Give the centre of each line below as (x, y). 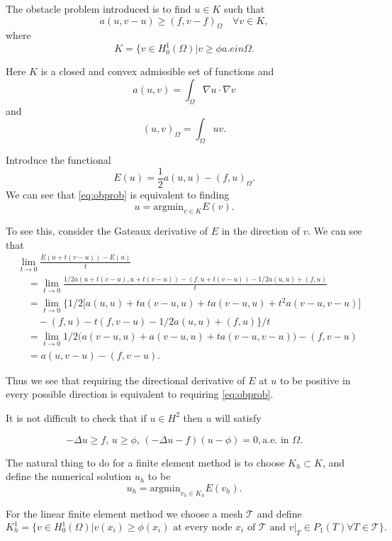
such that (244, 9)
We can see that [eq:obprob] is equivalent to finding (118, 194)
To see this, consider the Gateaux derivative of (107, 231)
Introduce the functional (58, 160)
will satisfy (238, 417)
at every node (203, 528)
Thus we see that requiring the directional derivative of (125, 380)
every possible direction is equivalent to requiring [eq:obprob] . (140, 394)
